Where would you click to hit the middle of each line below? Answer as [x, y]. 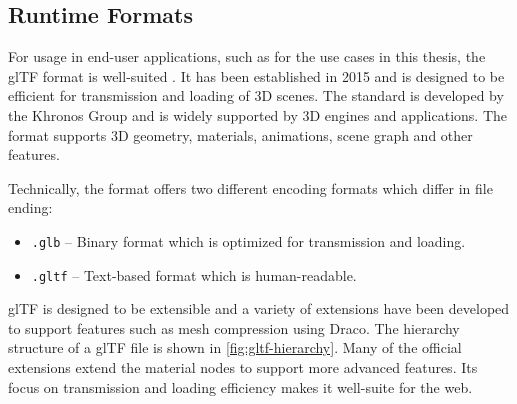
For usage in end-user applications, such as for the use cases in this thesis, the [247, 56]
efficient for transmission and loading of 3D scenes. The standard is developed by [256, 95]
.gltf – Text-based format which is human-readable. [194, 274]
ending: [30, 207]
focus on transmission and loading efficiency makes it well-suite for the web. [240, 386]
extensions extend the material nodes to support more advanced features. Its [243, 367]
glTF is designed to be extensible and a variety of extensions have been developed [259, 308]
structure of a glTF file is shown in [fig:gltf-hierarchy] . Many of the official [235, 347]
